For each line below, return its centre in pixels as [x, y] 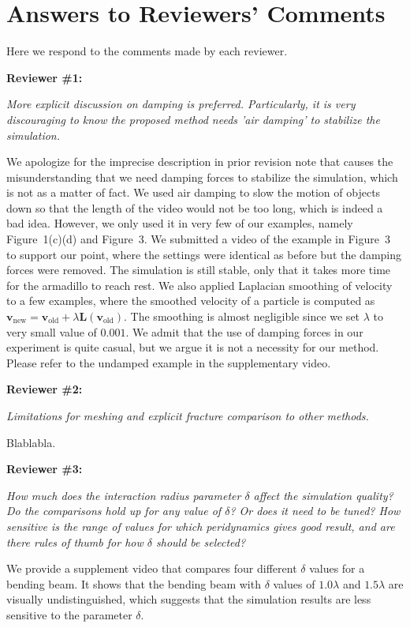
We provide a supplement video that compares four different [152, 568]
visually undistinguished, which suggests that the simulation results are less [189, 599]
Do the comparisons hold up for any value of [114, 511]
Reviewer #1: [45, 77]
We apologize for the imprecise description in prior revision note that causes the [200, 162]
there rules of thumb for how [75, 542]
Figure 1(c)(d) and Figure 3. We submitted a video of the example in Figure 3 [198, 239]
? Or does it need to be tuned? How [315, 511]
